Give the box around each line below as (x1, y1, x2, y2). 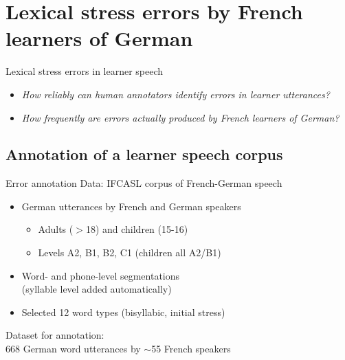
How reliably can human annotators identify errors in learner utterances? (21, 87, 330, 101)
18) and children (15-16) (85, 222, 188, 236)
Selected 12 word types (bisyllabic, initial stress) (21, 304, 225, 319)
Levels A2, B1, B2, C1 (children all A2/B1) (38, 245, 221, 260)
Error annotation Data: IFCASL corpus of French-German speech (5, 176, 282, 190)
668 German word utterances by (5, 341, 141, 356)
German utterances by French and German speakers (21, 199, 241, 213)
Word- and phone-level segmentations (21, 268, 180, 282)
